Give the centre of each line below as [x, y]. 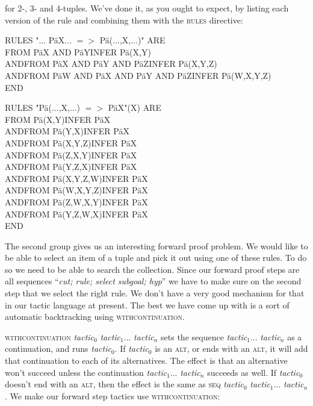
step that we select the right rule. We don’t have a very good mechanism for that [155, 293]
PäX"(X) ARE [135, 108]
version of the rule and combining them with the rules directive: [124, 20]
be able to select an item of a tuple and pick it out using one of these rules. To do [156, 258]
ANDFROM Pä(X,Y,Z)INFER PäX [71, 142]
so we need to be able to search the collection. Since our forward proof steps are [152, 269]
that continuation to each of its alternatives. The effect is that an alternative [146, 361]
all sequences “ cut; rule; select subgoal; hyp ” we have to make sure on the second [153, 281]
